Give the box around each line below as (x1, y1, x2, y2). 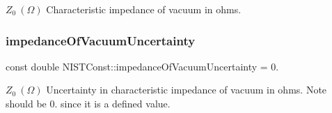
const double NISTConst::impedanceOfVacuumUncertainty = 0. (6, 59, 279, 73)
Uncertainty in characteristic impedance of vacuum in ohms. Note (46, 82, 327, 97)
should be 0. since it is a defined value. (6, 96, 171, 110)
